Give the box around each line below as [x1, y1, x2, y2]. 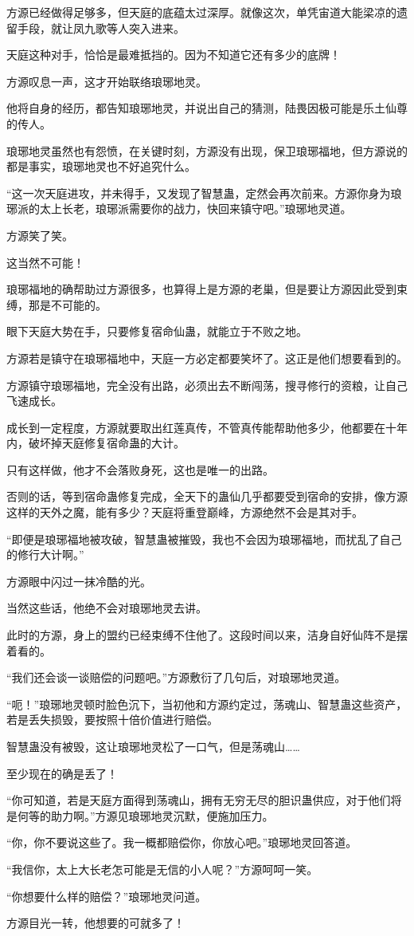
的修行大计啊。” [6, 546, 84, 563]
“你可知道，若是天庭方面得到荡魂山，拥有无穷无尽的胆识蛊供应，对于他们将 [6, 792, 402, 808]
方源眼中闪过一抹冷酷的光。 [6, 572, 151, 589]
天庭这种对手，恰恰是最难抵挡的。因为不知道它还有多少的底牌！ [6, 46, 341, 63]
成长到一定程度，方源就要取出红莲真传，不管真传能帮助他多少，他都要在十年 [6, 419, 408, 435]
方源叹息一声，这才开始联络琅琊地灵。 [6, 73, 207, 89]
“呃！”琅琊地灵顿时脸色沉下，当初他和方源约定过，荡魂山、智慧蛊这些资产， [6, 695, 408, 712]
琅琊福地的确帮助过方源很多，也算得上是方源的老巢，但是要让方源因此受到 [6, 281, 396, 297]
